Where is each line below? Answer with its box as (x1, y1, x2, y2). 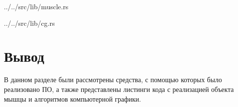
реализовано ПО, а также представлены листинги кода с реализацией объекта (4, 84, 234, 94)
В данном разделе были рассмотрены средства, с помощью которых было (4, 74, 222, 85)
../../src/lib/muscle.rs (4, 1, 69, 11)
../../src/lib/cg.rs (4, 18, 55, 28)
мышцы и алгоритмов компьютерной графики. (4, 93, 141, 104)
